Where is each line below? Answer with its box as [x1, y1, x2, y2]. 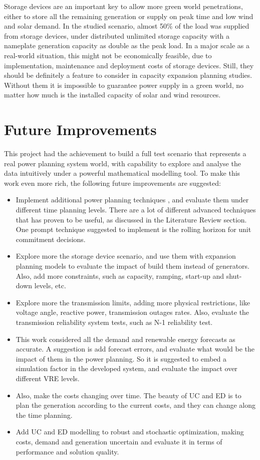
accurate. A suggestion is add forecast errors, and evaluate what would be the [16, 343, 254, 354]
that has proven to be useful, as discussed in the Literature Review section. [16, 214, 247, 224]
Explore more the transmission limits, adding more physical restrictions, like [16, 297, 250, 307]
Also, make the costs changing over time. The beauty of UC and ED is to [16, 390, 241, 400]
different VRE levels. [16, 373, 80, 383]
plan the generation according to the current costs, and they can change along [16, 400, 256, 410]
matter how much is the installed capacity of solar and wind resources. [4, 89, 221, 100]
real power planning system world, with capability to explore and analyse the [4, 158, 241, 168]
